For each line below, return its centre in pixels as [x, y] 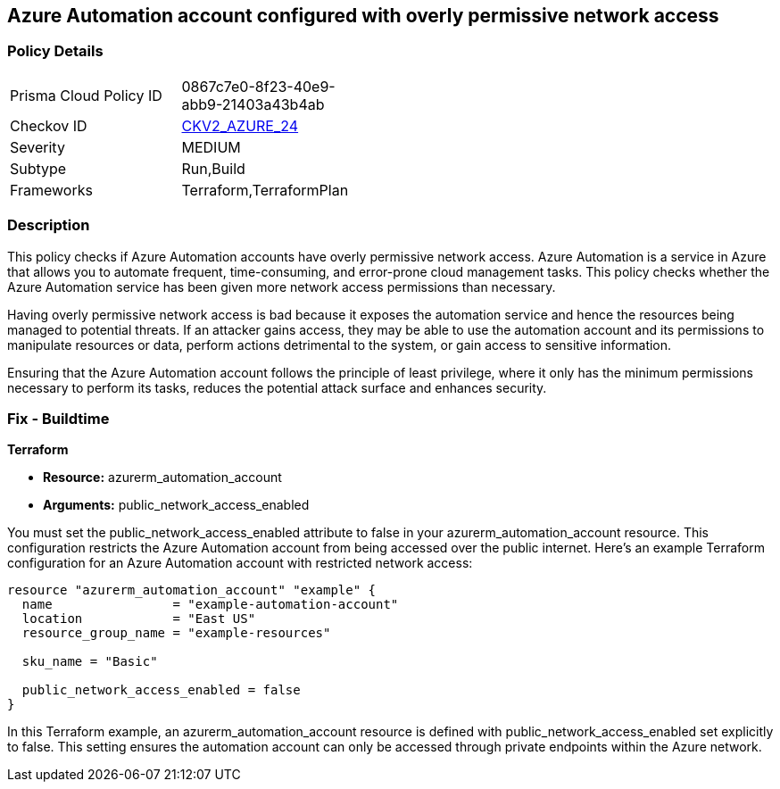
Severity [37, 147]
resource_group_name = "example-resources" [176, 633]
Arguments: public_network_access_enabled [176, 505]
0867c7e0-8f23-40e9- [258, 86]
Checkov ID [49, 125]
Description [49, 225]
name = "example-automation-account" [210, 605]
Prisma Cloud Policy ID [86, 95]
